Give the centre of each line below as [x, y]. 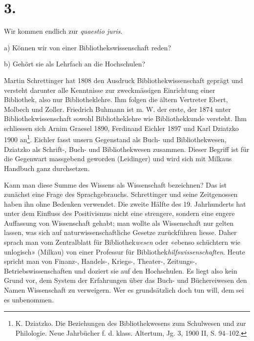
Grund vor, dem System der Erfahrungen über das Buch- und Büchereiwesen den [126, 280]
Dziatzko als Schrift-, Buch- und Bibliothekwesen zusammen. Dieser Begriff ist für [127, 149]
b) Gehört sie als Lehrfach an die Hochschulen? [75, 64]
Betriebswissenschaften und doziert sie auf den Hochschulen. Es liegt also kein [121, 270]
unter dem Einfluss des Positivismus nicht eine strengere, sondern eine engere [119, 213]
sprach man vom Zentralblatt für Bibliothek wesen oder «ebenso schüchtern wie [122, 242]
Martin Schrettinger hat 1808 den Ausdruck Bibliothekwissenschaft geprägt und [124, 80]
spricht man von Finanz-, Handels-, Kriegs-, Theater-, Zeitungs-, [100, 261]
